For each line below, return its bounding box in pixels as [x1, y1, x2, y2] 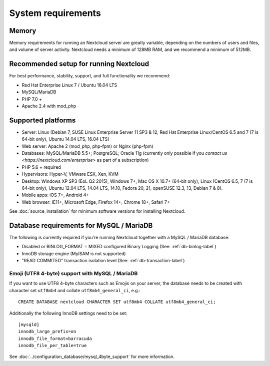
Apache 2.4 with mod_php [21, 103, 76, 109]
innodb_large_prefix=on [18, 329, 76, 335]
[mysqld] [18, 322, 39, 327]
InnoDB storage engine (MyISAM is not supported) [21, 250, 126, 257]
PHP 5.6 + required [21, 164, 61, 170]
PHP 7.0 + [21, 96, 42, 102]
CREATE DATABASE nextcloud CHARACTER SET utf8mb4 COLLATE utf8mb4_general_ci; [18, 299, 216, 305]
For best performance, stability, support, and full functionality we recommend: [9, 73, 170, 79]
